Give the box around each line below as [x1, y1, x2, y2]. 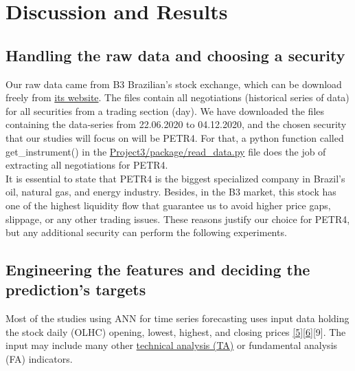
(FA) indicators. [5, 352, 73, 366]
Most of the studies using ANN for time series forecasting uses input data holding [5, 311, 350, 326]
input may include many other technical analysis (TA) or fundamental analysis [5, 338, 338, 352]
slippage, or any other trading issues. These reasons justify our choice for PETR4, [5, 211, 350, 226]
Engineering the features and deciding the [5, 259, 310, 280]
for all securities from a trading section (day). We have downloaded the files [5, 103, 325, 118]
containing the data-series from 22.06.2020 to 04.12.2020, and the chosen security [5, 117, 347, 131]
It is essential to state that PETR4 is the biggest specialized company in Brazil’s [5, 171, 345, 185]
